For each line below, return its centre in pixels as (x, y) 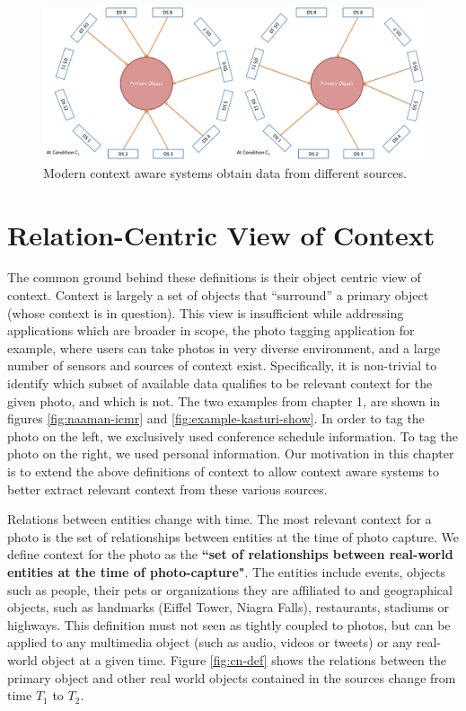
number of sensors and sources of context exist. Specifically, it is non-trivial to (222, 365)
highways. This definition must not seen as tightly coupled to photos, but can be (229, 624)
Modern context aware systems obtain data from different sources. (225, 172)
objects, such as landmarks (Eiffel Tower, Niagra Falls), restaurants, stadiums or (229, 607)
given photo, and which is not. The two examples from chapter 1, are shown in (224, 400)
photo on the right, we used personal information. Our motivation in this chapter (231, 453)
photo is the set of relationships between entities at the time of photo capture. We (233, 536)
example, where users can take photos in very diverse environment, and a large (224, 347)
